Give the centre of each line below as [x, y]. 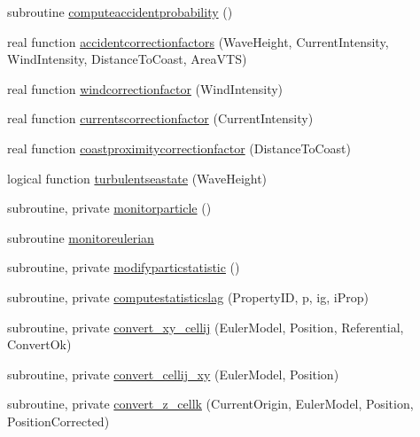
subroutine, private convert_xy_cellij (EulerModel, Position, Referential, [206, 327]
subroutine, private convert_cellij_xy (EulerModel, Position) [173, 374]
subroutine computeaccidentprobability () [120, 12]
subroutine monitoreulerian [81, 237]
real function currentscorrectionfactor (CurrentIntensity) [160, 118]
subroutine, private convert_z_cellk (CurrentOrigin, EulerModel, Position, [210, 404]
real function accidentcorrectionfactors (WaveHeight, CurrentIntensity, [198, 41]
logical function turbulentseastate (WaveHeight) [137, 178]
